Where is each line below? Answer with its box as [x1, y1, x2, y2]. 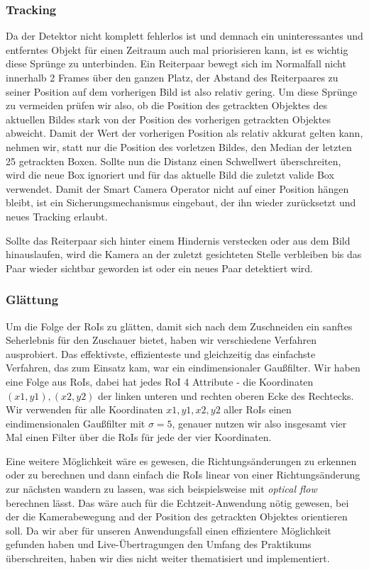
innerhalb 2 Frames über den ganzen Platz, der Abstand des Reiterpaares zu [6, 70, 338, 84]
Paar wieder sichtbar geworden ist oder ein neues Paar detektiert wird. [6, 260, 313, 275]
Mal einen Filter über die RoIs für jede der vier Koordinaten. [6, 430, 272, 445]
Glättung [6, 291, 59, 308]
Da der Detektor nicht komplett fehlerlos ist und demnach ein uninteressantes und [6, 28, 363, 43]
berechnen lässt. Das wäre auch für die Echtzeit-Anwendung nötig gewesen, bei [6, 495, 349, 510]
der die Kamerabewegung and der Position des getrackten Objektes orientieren [6, 509, 348, 524]
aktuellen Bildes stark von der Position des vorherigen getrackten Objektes [6, 111, 331, 126]
